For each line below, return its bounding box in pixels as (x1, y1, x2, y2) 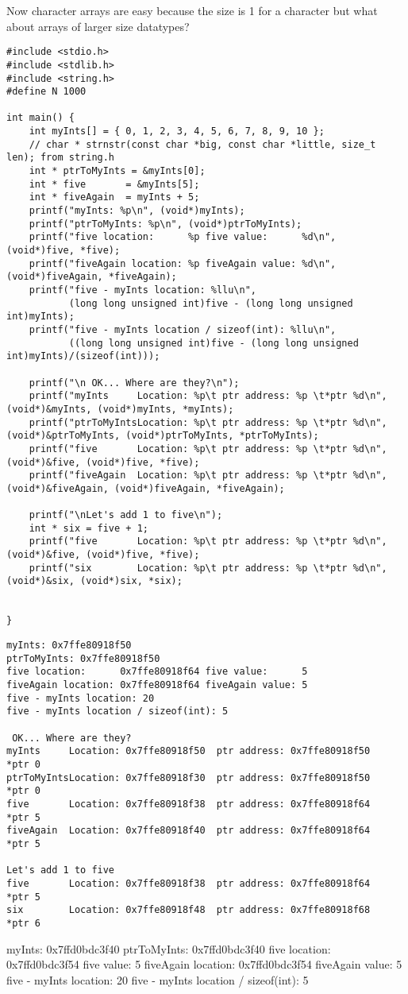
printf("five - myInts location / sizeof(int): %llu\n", (29, 323, 337, 335)
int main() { (6, 112, 75, 124)
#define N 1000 (6, 86, 87, 98)
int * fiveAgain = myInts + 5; (29, 191, 200, 203)
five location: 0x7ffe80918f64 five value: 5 (6, 666, 308, 678)
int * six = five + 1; (29, 522, 148, 534)
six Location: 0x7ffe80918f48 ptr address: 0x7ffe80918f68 (6, 904, 371, 916)
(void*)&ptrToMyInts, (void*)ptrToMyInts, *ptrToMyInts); (6, 430, 319, 442)
